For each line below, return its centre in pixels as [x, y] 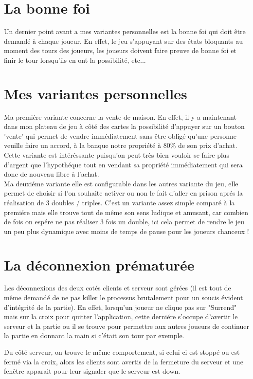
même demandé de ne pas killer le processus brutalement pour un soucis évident [124, 298]
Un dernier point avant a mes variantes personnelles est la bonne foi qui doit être [125, 31]
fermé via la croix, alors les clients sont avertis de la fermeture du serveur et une [124, 361]
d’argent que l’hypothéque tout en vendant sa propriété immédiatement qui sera [123, 164]
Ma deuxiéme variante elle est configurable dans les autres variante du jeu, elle [121, 183]
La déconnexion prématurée [99, 264]
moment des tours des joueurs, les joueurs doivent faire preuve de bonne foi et [120, 50]
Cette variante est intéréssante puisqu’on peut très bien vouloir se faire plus [117, 155]
